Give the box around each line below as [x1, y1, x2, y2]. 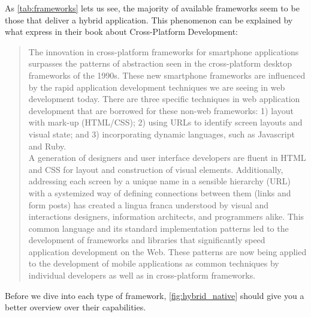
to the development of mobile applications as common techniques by [28, 257, 279, 270]
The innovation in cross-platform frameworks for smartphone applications [28, 45, 299, 58]
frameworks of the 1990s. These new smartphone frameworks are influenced [28, 68, 306, 81]
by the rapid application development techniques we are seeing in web [28, 80, 285, 93]
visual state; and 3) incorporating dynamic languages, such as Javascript [28, 127, 295, 140]
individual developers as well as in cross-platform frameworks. [28, 269, 256, 282]
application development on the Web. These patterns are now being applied [28, 245, 307, 258]
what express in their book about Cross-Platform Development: [5, 25, 238, 38]
